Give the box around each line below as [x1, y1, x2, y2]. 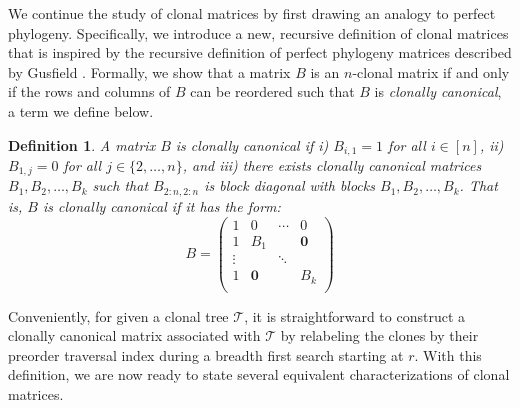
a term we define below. [8, 100, 154, 121]
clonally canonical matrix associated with [8, 325, 261, 346]
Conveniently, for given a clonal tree [8, 305, 229, 326]
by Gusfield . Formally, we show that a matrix [8, 61, 291, 82]
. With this [414, 344, 482, 365]
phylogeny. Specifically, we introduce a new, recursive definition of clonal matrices [8, 22, 509, 43]
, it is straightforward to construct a [244, 305, 466, 326]
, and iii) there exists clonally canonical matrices [182, 155, 482, 176]
